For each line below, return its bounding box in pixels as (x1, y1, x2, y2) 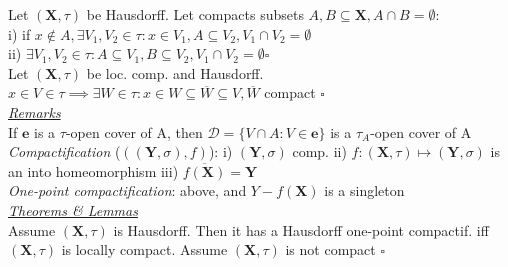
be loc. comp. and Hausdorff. (86, 62, 264, 83)
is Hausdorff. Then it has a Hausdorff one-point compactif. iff (113, 219, 489, 240)
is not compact (285, 239, 376, 260)
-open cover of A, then (65, 121, 203, 142)
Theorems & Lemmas (8, 199, 138, 220)
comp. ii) (292, 141, 347, 162)
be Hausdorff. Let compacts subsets (86, 4, 304, 24)
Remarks (8, 101, 61, 122)
